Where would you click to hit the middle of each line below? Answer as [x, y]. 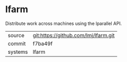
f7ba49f [43, 43]
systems [18, 52]
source [16, 35]
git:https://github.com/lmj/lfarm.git [74, 35]
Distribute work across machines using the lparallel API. [63, 23]
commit [17, 43]
